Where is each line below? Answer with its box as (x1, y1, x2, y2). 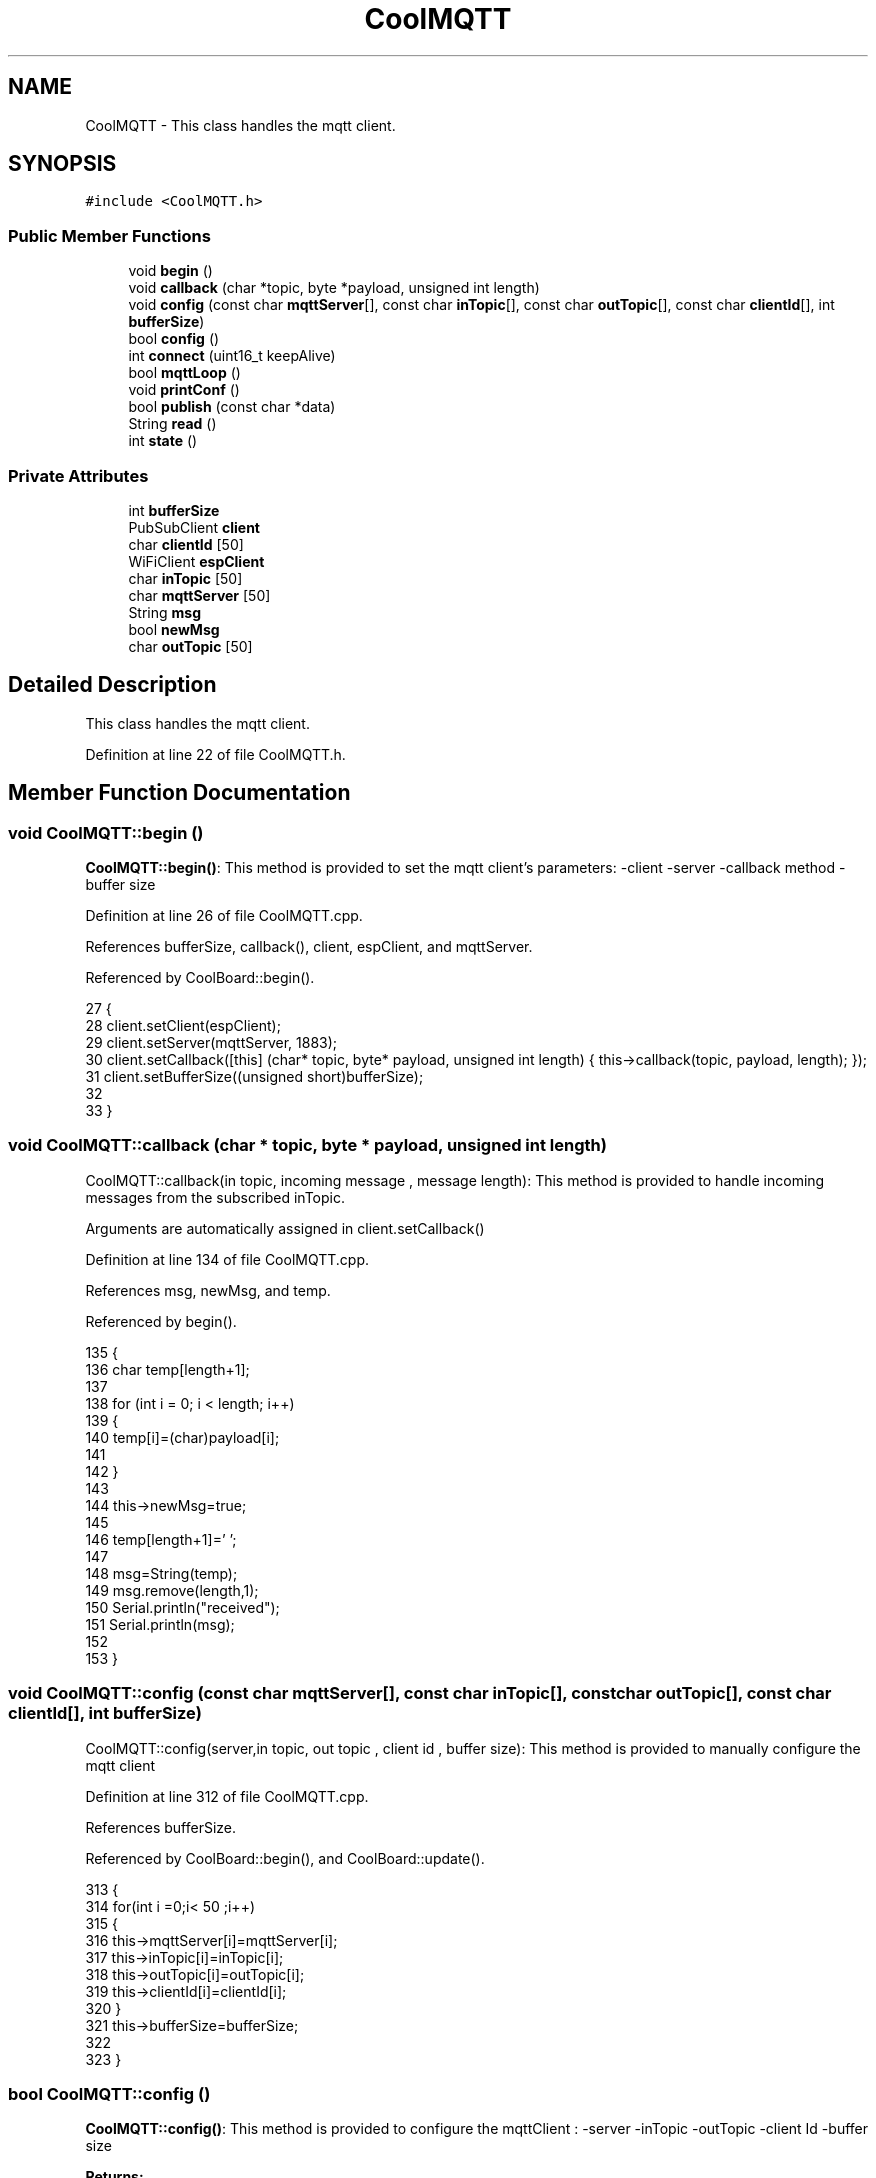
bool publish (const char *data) (128, 398, 336, 416)
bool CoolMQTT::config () (8, 2083, 211, 2104)
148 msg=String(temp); (85, 1564, 238, 1582)
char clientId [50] (128, 535, 244, 553)
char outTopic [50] (128, 637, 253, 655)
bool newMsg (128, 620, 220, 638)
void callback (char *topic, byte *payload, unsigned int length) (128, 279, 540, 297)
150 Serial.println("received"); (85, 1598, 280, 1616)
